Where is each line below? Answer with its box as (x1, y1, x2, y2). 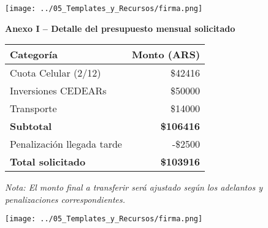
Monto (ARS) (131, 47, 201, 62)
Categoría (10, 47, 58, 62)
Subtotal (10, 119, 52, 134)
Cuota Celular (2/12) (10, 66, 101, 80)
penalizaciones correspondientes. (5, 192, 126, 205)
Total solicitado (10, 154, 86, 169)
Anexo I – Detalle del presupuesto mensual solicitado (5, 21, 235, 34)
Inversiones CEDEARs (10, 83, 107, 98)
